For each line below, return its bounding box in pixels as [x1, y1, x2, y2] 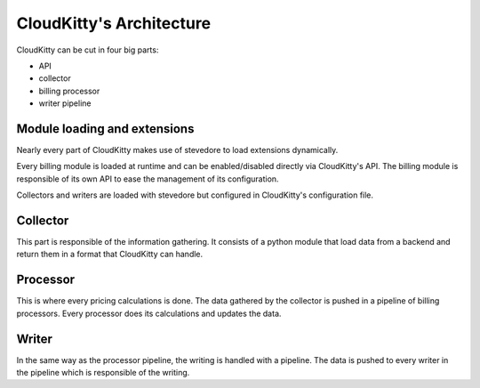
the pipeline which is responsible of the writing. [16, 368, 190, 378]
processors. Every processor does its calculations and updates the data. [16, 308, 282, 319]
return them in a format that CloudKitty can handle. [16, 249, 204, 260]
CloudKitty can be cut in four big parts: [16, 44, 159, 55]
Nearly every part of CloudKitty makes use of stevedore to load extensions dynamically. [16, 145, 339, 156]
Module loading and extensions [16, 121, 195, 136]
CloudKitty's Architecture [16, 13, 212, 33]
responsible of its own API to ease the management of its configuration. [16, 174, 279, 184]
